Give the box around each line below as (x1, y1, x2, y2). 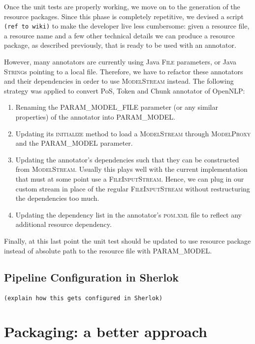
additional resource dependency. (15, 219, 112, 229)
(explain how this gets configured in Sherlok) (4, 295, 163, 302)
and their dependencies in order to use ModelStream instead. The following (4, 76, 234, 86)
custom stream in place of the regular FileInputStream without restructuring (15, 183, 250, 193)
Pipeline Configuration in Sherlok (4, 269, 179, 284)
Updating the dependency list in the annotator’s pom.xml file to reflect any (15, 209, 242, 219)
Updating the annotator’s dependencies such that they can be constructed (15, 154, 239, 164)
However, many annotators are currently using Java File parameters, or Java (4, 57, 236, 67)
